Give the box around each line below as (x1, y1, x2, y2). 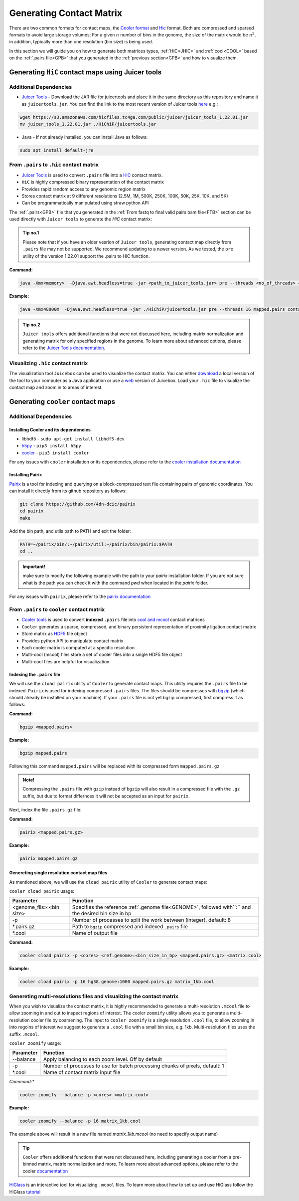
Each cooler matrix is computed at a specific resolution (21, 644, 135, 650)
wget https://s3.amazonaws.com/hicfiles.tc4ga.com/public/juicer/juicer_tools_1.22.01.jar (19, 114, 249, 120)
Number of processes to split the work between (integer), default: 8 (72, 917, 231, 924)
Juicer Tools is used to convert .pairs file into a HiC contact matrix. (21, 172, 163, 178)
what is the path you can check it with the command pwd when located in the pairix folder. (22, 580, 209, 586)
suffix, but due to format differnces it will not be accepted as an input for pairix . (22, 793, 190, 799)
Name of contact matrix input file (43, 1069, 121, 1076)
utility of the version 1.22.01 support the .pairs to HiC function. (22, 253, 150, 259)
